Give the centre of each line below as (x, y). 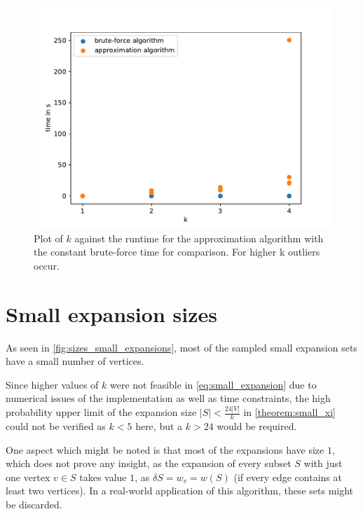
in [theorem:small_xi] (289, 412)
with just (323, 463)
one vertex (28, 477)
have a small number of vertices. (75, 361)
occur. (47, 265)
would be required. (257, 426)
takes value (103, 477)
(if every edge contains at (288, 477)
